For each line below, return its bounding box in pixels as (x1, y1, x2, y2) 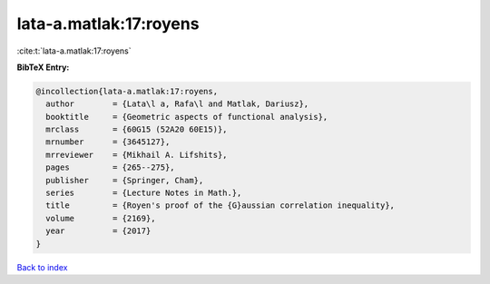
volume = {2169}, (45, 213, 156, 223)
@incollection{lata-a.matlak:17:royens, (35, 86, 218, 96)
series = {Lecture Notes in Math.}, (45, 188, 242, 199)
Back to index (16, 261, 68, 272)
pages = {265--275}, (45, 162, 176, 172)
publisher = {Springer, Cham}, (45, 175, 204, 185)
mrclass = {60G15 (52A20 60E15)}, (45, 124, 228, 135)
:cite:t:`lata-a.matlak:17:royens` (16, 45, 132, 56)
